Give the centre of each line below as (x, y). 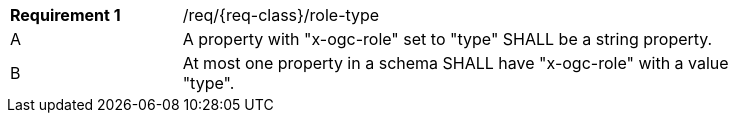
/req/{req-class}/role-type (281, 15)
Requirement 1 (65, 15)
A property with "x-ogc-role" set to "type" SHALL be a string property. (447, 39)
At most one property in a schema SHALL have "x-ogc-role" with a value (455, 63)
